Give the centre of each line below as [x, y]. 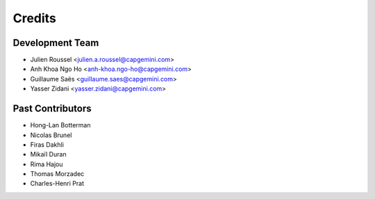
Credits [35, 18]
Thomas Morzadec [57, 174]
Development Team [56, 43]
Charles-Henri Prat [57, 184]
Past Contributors [52, 109]
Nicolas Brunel [51, 135]
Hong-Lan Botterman [60, 125]
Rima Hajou [47, 164]
